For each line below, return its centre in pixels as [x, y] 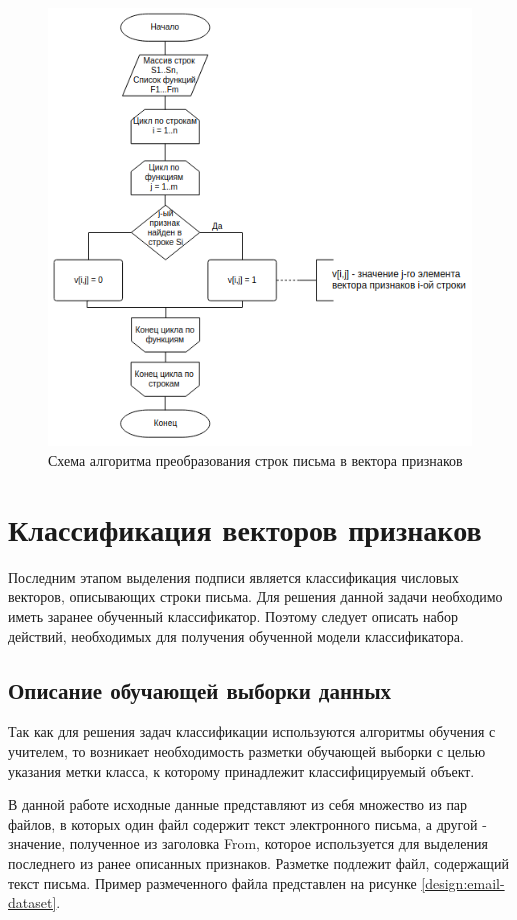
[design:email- [463, 882]
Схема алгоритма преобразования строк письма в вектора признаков [255, 460]
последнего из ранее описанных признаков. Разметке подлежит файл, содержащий [258, 862]
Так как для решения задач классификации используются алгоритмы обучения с [252, 731]
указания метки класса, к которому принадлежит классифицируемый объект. [241, 770]
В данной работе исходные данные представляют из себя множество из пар [238, 804]
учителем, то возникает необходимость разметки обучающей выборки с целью [247, 750]
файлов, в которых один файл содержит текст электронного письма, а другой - [247, 823]
